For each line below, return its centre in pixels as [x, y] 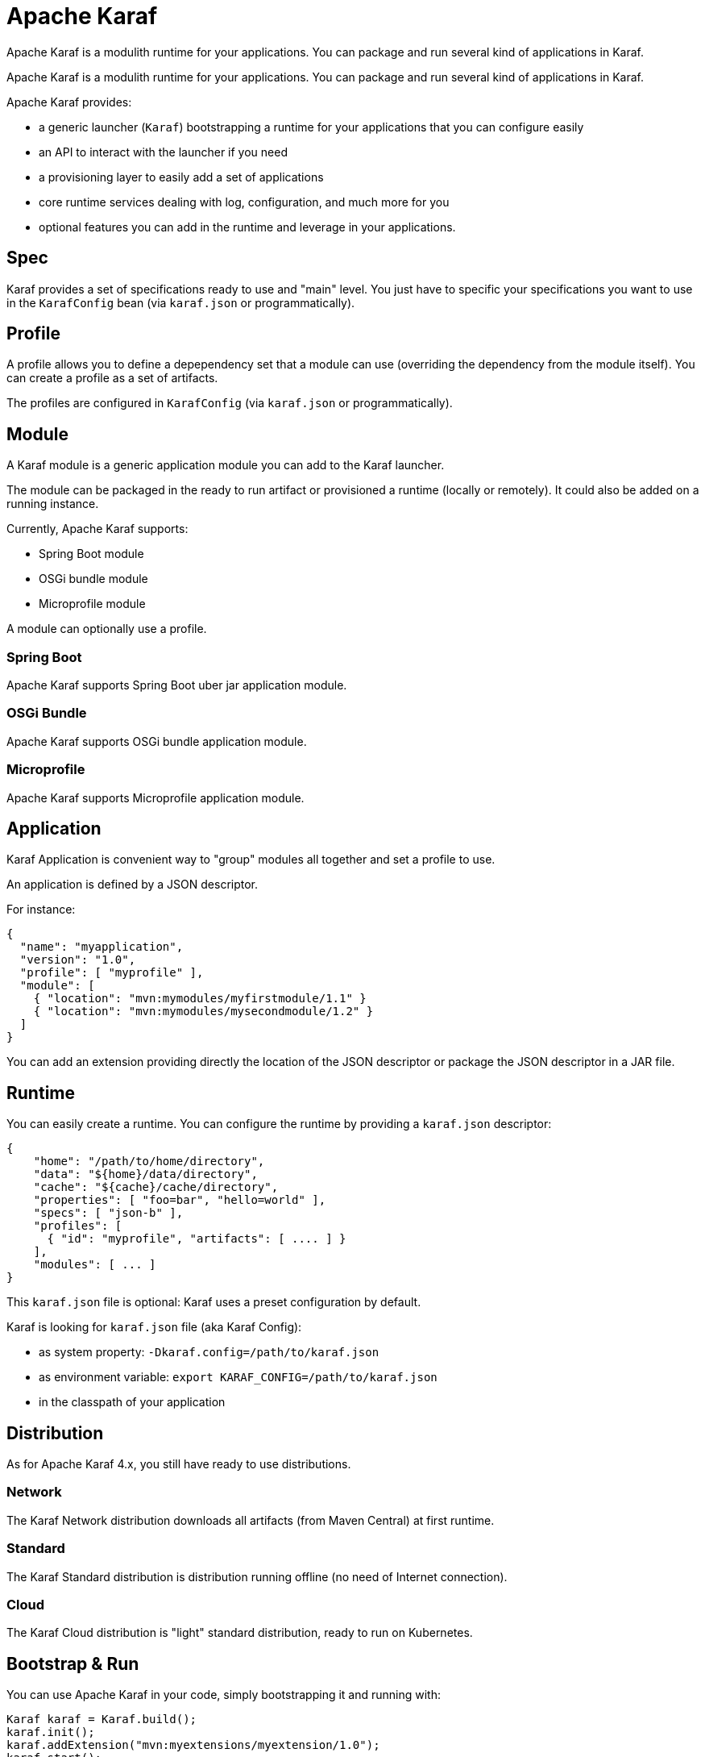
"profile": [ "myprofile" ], [112, 973]
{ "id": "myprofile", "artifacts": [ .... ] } [197, 1239]
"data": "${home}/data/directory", [145, 1174]
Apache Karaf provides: [69, 102]
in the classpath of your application [132, 1402]
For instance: [41, 910]
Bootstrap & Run [73, 1663]
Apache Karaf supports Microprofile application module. [156, 797]
